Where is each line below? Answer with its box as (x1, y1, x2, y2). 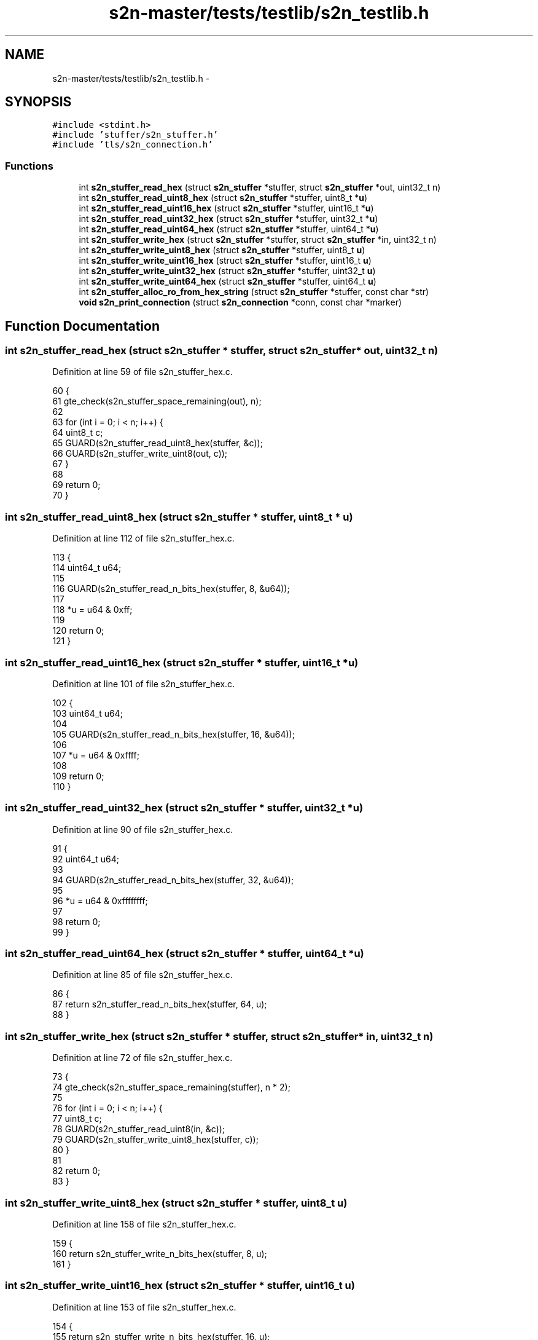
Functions (5, 159, 53, 172)
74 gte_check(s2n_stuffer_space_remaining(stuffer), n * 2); (52, 1082, 290, 1093)
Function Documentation (5, 318, 160, 334)
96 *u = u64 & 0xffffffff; (52, 895, 148, 906)
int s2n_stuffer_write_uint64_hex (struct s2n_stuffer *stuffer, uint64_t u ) (79, 276, 376, 287)
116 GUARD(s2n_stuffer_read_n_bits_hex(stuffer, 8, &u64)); (52, 583, 290, 594)
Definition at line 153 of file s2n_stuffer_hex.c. (52, 1301, 236, 1312)
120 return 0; (52, 625, 104, 636)
